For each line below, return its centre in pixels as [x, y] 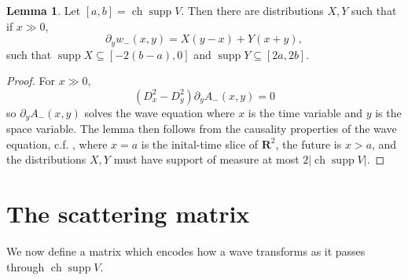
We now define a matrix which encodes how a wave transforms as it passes [186, 251]
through [26, 266]
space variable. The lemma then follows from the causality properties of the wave [202, 129]
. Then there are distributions [252, 10]
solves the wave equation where [160, 112]
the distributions [46, 159]
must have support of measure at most [206, 159]
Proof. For [31, 81]
